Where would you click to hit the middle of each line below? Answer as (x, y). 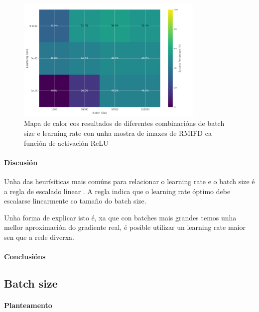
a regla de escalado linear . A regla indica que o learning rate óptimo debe (117, 191)
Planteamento (28, 305)
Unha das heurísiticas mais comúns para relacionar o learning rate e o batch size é (129, 181)
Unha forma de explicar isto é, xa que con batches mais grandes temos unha (120, 217)
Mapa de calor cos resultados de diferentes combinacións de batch (124, 123)
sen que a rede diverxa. (39, 237)
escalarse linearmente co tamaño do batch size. (75, 201)
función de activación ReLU (66, 143)
